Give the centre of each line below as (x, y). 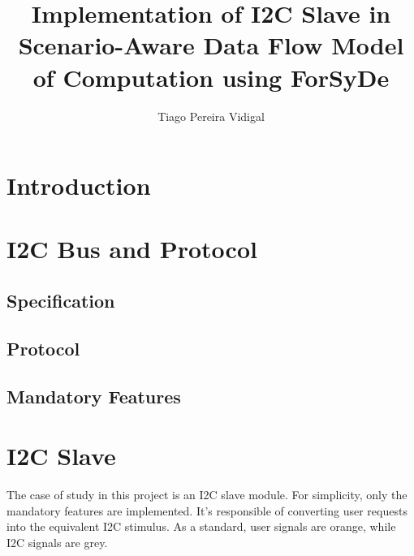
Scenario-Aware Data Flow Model (211, 45)
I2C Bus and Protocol (132, 249)
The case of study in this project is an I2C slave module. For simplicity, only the (207, 495)
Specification (61, 301)
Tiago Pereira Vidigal (211, 116)
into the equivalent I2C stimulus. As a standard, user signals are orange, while (201, 526)
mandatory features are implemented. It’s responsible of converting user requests (207, 510)
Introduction (79, 185)
